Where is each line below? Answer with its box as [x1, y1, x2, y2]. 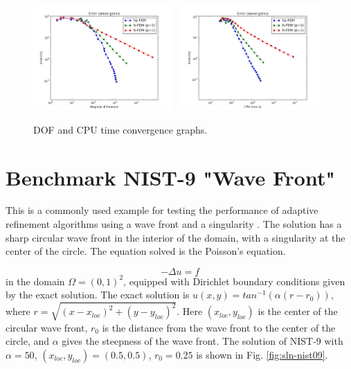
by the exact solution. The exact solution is [6, 287, 190, 302]
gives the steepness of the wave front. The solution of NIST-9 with [62, 334, 343, 348]
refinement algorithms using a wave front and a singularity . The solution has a [6, 217, 342, 231]
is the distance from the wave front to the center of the [102, 320, 336, 334]
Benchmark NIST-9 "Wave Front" [6, 163, 335, 191]
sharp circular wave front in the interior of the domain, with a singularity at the [6, 230, 345, 244]
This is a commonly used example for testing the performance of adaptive [6, 203, 318, 217]
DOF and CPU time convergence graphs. [33, 122, 208, 136]
